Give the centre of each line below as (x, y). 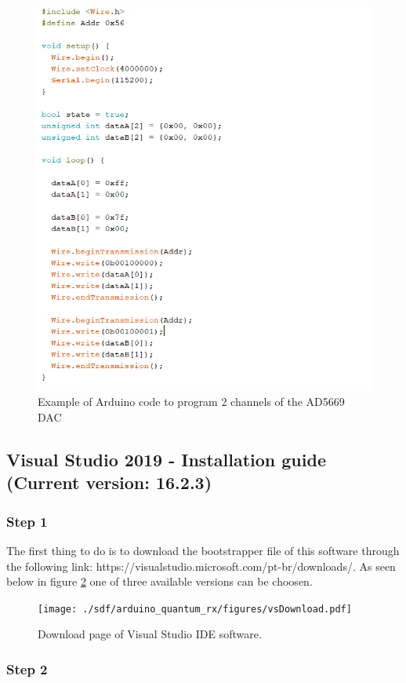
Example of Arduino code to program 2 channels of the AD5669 (191, 402)
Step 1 (27, 521)
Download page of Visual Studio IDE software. (150, 634)
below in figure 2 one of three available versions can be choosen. (159, 581)
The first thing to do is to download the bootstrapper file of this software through (203, 550)
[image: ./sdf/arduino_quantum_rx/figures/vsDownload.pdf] (195, 609)
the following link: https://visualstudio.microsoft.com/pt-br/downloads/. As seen (201, 566)
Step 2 (27, 668)
